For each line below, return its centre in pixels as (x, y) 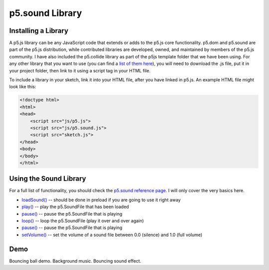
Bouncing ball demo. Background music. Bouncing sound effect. (75, 261)
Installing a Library (39, 31)
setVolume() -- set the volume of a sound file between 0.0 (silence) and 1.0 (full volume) (112, 235)
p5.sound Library (46, 13)
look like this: (23, 87)
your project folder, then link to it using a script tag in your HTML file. (80, 70)
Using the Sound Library (48, 179)
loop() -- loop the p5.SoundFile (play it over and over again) (83, 221)
